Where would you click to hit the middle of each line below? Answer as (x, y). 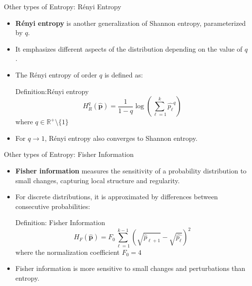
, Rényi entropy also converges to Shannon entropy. (121, 138)
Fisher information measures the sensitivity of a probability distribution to (131, 170)
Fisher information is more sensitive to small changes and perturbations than (130, 268)
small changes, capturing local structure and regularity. (98, 180)
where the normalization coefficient (67, 252)
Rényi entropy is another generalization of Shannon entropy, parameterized (131, 23)
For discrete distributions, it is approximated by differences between (117, 197)
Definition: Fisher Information (60, 222)
